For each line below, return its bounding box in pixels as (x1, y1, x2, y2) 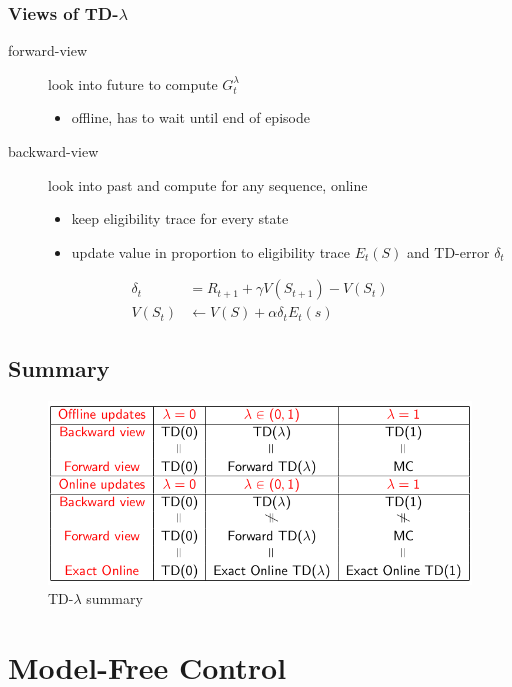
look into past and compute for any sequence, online (48, 174, 368, 195)
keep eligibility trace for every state (71, 208, 289, 229)
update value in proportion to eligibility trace (71, 241, 351, 262)
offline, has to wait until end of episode (71, 107, 310, 128)
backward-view (8, 141, 99, 161)
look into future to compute (48, 73, 218, 94)
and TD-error (407, 241, 490, 262)
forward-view (8, 40, 88, 61)
